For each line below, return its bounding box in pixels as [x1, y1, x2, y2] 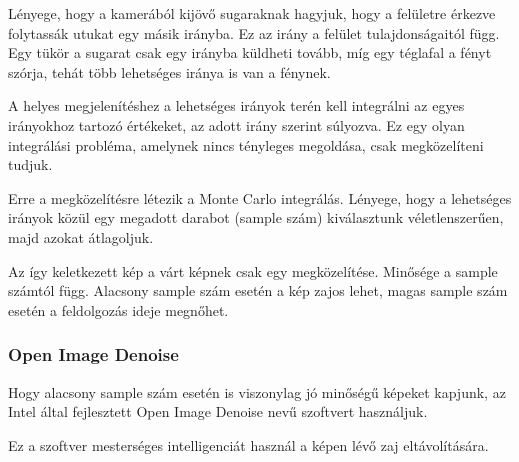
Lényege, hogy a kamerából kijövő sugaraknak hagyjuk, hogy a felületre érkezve [8, 3, 496, 23]
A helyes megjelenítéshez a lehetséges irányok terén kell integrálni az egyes [8, 95, 465, 116]
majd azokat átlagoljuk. [8, 226, 154, 247]
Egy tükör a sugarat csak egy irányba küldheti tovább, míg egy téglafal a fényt [8, 42, 492, 63]
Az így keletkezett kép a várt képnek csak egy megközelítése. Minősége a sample [8, 260, 498, 281]
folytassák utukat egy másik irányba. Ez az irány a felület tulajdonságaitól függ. [8, 22, 500, 43]
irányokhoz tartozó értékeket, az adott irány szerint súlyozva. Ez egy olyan [8, 114, 465, 135]
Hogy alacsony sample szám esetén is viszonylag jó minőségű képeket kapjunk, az [8, 381, 506, 402]
